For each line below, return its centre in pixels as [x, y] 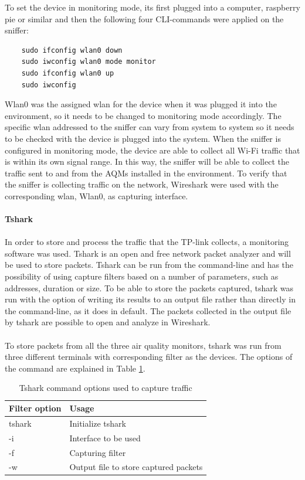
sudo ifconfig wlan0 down [72, 50]
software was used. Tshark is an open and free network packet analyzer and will [148, 253]
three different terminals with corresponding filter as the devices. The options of [149, 357]
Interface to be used [105, 438]
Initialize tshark [98, 423]
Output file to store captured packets [136, 467]
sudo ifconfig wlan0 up [68, 73]
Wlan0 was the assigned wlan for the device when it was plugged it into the [141, 104]
